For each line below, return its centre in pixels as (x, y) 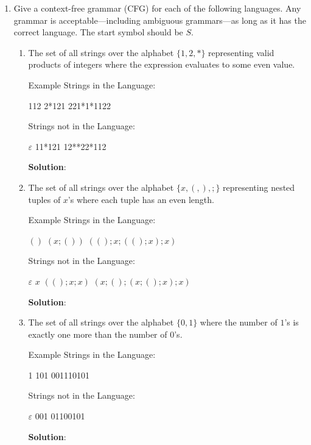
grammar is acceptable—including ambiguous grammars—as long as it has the (160, 20)
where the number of (239, 322)
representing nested (259, 187)
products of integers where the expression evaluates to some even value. (162, 64)
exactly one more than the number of (98, 334)
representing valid (241, 52)
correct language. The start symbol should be (98, 32)
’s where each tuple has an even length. (141, 199)
